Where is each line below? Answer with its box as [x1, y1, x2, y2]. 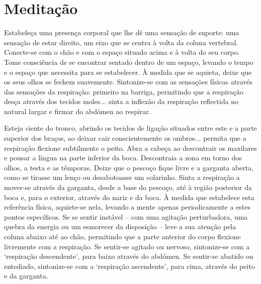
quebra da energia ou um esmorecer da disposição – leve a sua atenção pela [4, 221, 236, 232]
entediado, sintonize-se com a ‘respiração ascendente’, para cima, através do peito [4, 260, 255, 271]
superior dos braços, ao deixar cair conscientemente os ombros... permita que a [4, 133, 246, 143]
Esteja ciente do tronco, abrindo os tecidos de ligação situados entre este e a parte [4, 123, 257, 133]
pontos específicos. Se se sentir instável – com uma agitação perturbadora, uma [4, 211, 248, 222]
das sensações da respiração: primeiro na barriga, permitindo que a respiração [4, 86, 243, 97]
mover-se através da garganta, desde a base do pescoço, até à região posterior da [4, 182, 252, 193]
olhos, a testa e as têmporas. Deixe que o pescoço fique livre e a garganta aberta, [4, 162, 254, 172]
